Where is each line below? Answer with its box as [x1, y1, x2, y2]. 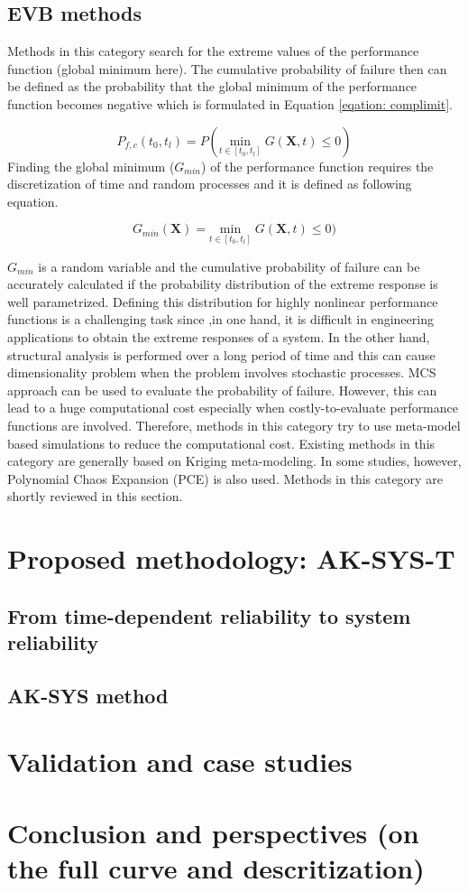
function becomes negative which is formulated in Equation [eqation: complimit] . [7, 94, 453, 113]
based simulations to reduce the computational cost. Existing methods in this [7, 433, 436, 452]
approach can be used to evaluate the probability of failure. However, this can [7, 380, 437, 399]
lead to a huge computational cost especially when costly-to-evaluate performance [7, 398, 458, 417]
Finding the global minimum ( [7, 156, 175, 175]
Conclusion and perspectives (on [7, 813, 419, 850]
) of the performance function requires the [201, 156, 434, 175]
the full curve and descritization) [7, 849, 425, 886]
